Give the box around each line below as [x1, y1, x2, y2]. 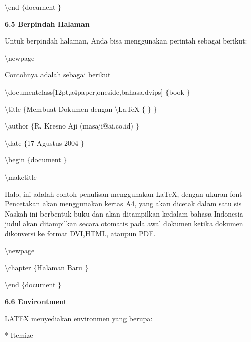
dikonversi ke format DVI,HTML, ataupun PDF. [5, 228, 156, 238]
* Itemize [5, 330, 33, 340]
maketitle [8, 171, 37, 182]
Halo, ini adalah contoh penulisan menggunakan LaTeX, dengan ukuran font [5, 188, 242, 199]
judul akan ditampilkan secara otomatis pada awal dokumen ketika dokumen [5, 218, 243, 229]
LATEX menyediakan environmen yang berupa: [5, 313, 153, 323]
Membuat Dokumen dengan [26, 103, 113, 114]
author [8, 120, 29, 131]
